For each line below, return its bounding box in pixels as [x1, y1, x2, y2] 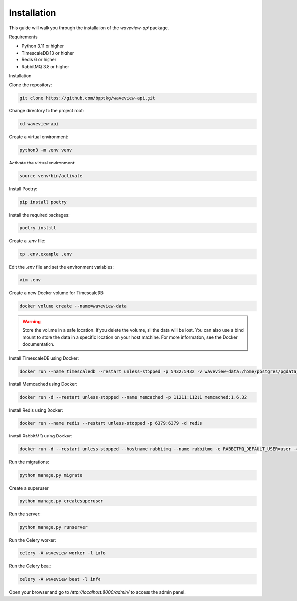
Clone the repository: [9, 82, 52, 88]
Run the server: [9, 511, 41, 517]
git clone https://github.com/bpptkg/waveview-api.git [19, 95, 155, 101]
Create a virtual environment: [9, 134, 69, 140]
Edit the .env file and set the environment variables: [9, 264, 114, 270]
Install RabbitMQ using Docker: [9, 433, 73, 439]
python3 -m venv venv [19, 147, 72, 153]
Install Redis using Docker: [9, 407, 64, 413]
